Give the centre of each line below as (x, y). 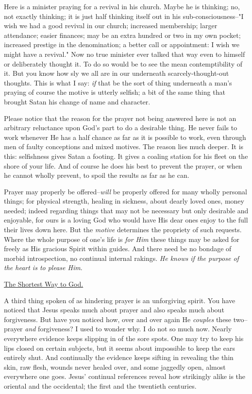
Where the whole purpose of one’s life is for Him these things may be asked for (122, 239)
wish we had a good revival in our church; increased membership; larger (111, 26)
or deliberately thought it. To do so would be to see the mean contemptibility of (123, 63)
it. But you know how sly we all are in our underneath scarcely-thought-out (117, 73)
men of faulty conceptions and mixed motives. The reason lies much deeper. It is (124, 146)
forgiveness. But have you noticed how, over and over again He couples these (118, 319)
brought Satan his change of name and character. (77, 101)
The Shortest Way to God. (44, 284)
